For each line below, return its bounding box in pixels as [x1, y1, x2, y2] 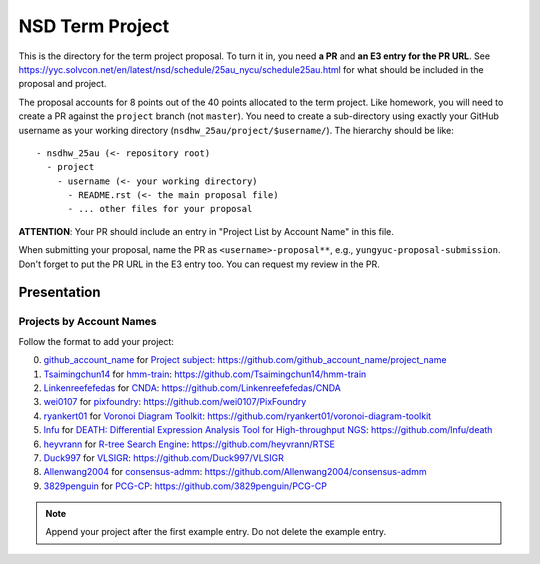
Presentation [18, 284, 101, 301]
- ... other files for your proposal [67, 203, 253, 215]
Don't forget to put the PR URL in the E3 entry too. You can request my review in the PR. [18, 258, 380, 270]
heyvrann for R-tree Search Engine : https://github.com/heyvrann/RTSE [43, 438, 335, 450]
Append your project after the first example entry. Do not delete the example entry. [45, 526, 387, 538]
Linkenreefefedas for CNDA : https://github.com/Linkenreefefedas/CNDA [43, 381, 342, 394]
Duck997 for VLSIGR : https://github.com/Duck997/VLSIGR [43, 451, 284, 464]
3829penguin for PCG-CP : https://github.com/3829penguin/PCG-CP [43, 480, 327, 492]
